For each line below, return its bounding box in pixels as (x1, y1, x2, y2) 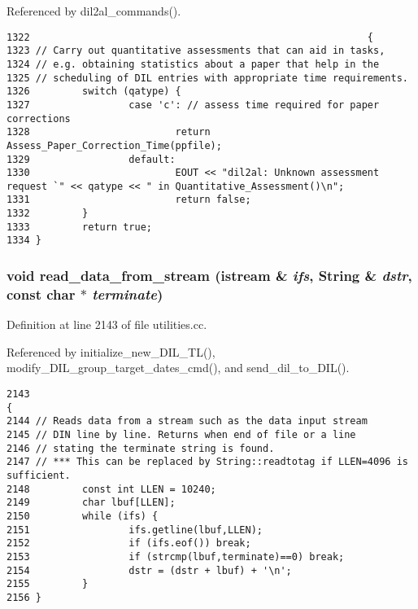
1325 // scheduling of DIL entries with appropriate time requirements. (7, 72, 408, 84)
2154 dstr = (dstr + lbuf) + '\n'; (7, 564, 292, 576)
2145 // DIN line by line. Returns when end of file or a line (7, 428, 356, 440)
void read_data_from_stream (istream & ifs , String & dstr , (7, 265, 412, 286)
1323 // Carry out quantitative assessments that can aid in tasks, (7, 45, 385, 57)
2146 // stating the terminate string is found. (7, 442, 275, 454)
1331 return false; (7, 194, 251, 206)
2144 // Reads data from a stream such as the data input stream (7, 415, 368, 427)
